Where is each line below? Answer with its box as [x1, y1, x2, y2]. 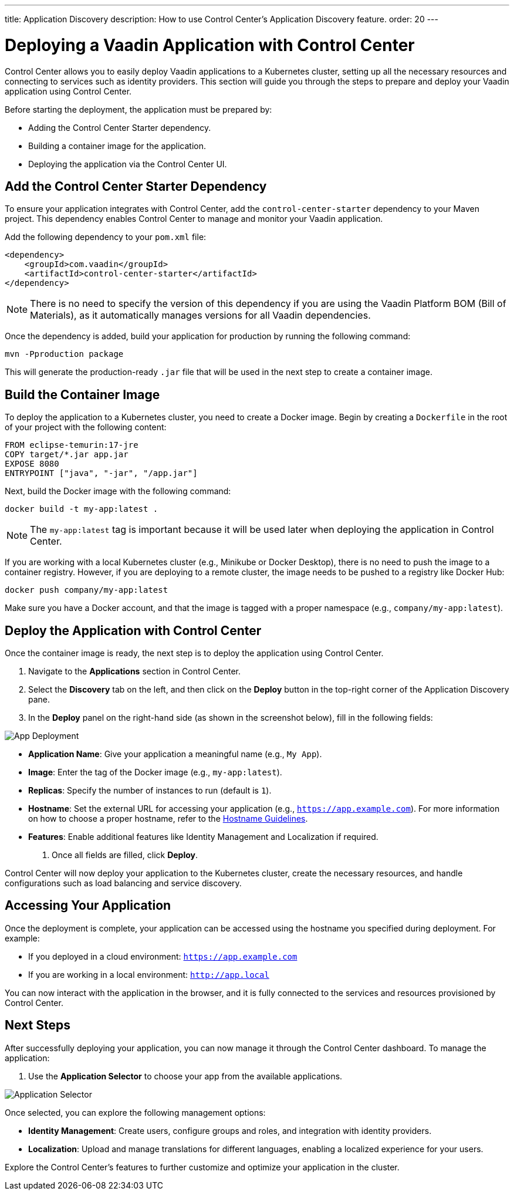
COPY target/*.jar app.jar [5, 450, 128, 460]
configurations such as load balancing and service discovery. [5, 878, 242, 889]
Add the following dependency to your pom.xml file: [5, 232, 207, 242]
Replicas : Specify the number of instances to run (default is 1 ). [28, 785, 272, 796]
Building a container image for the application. [28, 140, 206, 151]
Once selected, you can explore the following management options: [5, 1107, 266, 1118]
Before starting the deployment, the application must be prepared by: [5, 104, 272, 114]
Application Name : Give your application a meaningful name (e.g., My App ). [28, 749, 322, 759]
